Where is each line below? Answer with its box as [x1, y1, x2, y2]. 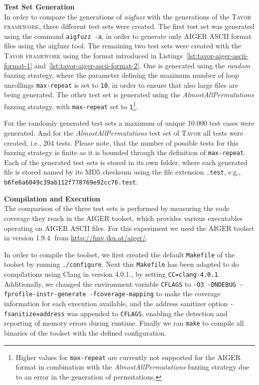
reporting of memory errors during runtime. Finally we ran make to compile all [4, 318, 244, 328]
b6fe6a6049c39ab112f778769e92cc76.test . [4, 177, 138, 187]
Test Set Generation [4, 1, 75, 11]
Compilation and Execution [4, 193, 101, 203]
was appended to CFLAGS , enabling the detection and [67, 308, 228, 318]
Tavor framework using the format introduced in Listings [4, 50, 183, 61]
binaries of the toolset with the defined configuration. [4, 327, 167, 338]
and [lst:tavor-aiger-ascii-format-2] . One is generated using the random [34, 60, 251, 70]
